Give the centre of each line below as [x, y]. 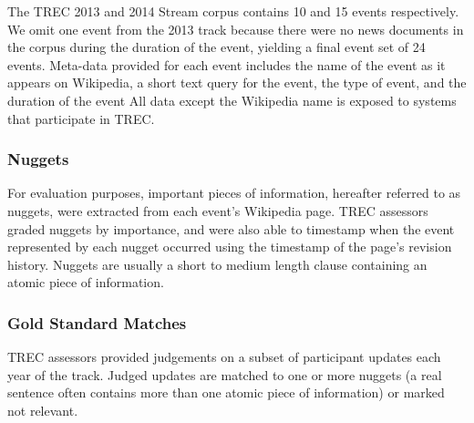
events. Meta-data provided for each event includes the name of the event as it [227, 64]
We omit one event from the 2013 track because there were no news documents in [236, 29]
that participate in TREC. [81, 118]
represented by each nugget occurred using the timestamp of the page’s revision [230, 247]
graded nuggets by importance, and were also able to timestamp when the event [231, 228]
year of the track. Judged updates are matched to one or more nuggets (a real [225, 374]
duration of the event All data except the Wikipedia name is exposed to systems [232, 100]
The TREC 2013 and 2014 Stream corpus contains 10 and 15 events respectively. [233, 11]
